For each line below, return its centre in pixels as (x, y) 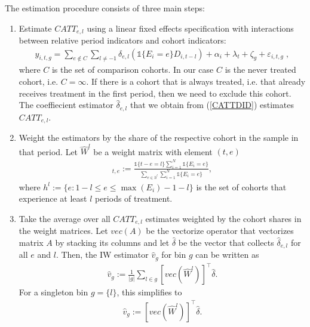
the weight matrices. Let (63, 231)
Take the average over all (65, 218)
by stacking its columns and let (112, 242)
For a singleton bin (53, 292)
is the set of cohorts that (241, 186)
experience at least (53, 198)
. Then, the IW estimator (102, 254)
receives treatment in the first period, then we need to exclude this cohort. (155, 93)
